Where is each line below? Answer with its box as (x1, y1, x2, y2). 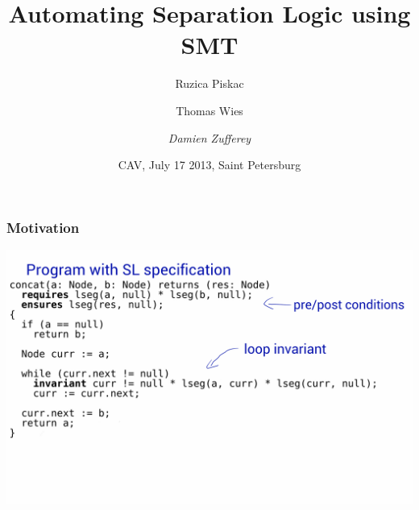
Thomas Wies (176, 102, 243, 118)
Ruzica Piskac (175, 75, 244, 92)
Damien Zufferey (168, 129, 251, 146)
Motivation (6, 217, 80, 237)
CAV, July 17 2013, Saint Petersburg (118, 156, 301, 173)
